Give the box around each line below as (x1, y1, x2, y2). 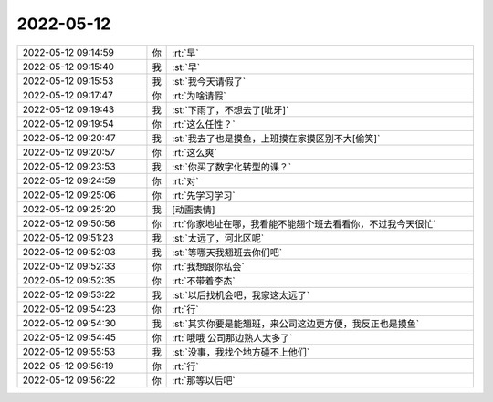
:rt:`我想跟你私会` (172, 260, 246, 273)
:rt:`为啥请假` (172, 89, 227, 102)
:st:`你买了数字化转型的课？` (172, 160, 292, 173)
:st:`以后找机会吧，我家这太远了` (172, 288, 310, 301)
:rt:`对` (172, 174, 200, 187)
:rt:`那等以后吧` (172, 374, 236, 387)
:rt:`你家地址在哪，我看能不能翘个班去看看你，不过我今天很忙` (172, 217, 437, 230)
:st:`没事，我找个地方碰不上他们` (172, 345, 310, 358)
